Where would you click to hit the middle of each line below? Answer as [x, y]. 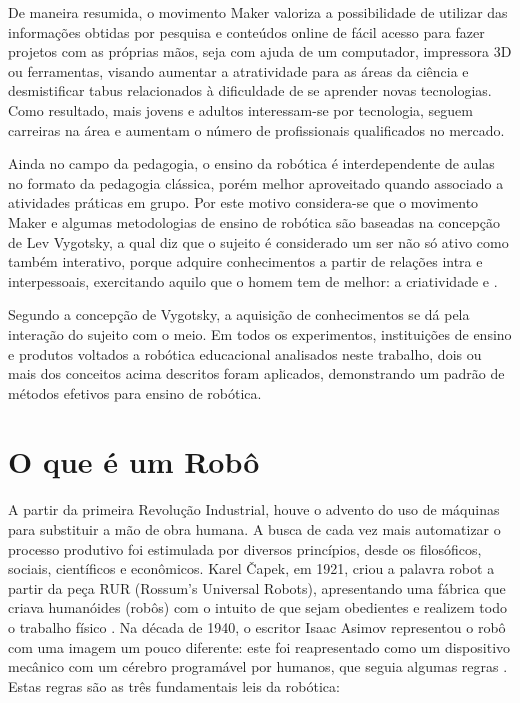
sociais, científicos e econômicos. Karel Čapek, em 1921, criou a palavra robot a [251, 568]
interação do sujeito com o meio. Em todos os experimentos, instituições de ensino [260, 333]
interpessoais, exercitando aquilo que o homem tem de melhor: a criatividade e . [253, 280]
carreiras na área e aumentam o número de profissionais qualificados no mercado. [256, 129]
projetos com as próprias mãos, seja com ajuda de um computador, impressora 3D [260, 51]
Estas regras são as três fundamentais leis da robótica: [174, 685]
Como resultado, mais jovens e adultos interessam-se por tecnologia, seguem [240, 109]
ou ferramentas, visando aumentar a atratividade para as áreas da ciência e [238, 70]
